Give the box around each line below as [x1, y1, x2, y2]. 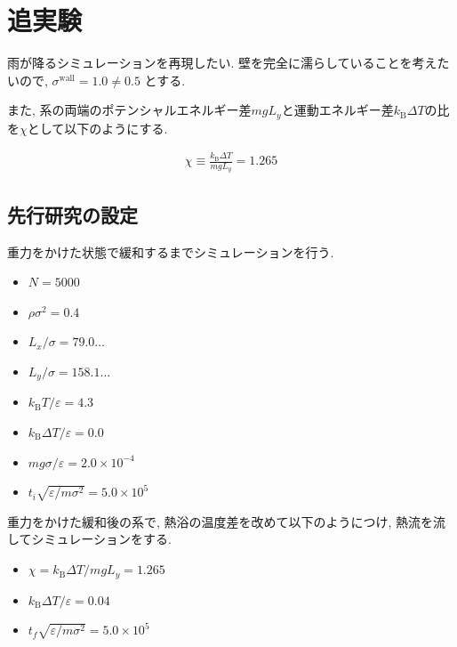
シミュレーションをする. [31, 530, 172, 548]
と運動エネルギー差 [281, 101, 394, 119]
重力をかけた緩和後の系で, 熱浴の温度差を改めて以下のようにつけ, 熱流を [7, 512, 434, 530]
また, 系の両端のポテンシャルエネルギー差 [7, 101, 252, 119]
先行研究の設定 [7, 200, 138, 228]
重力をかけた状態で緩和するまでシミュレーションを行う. [7, 242, 334, 261]
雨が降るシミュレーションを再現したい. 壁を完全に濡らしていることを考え [7, 53, 437, 72]
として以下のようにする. [27, 118, 168, 137]
